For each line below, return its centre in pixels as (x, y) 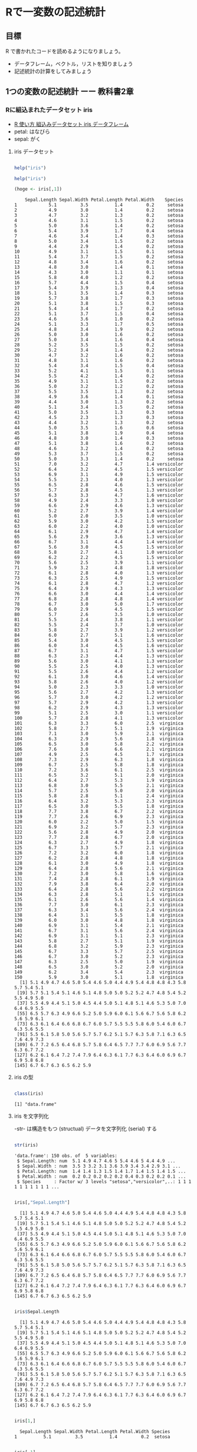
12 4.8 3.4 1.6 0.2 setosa (98, 262)
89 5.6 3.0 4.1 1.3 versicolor (98, 661)
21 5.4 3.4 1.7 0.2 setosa (98, 309)
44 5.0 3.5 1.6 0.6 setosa (98, 428)
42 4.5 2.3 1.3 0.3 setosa (98, 418)
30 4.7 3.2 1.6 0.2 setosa (98, 355)
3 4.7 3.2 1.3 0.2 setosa (98, 216)
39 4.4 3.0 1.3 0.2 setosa (98, 402)
